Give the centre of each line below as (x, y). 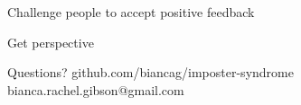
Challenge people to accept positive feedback (131, 12)
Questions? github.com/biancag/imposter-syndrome (150, 72)
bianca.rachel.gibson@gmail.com (96, 89)
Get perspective (51, 42)
